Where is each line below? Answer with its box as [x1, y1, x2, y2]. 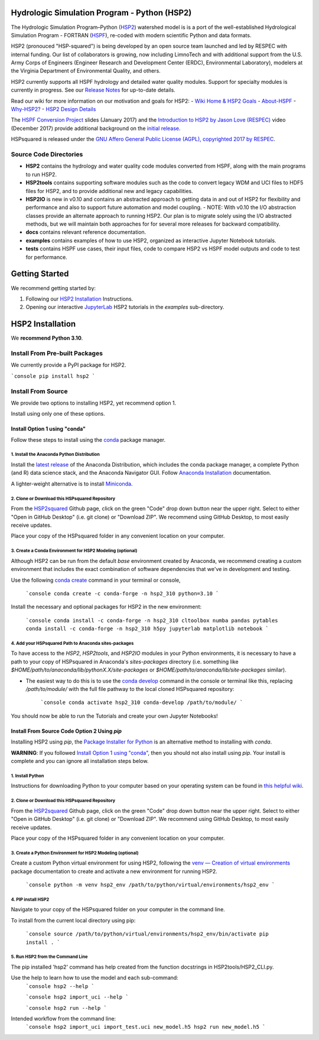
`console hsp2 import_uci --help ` [25, 994, 129, 1000]
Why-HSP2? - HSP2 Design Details [11, 106, 96, 113]
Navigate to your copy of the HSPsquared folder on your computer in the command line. [11, 906, 226, 913]
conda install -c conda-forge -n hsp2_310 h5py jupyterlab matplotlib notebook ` [25, 625, 269, 632]
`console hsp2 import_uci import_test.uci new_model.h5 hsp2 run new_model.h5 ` [25, 1023, 266, 1031]
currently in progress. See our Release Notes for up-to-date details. [11, 86, 175, 94]
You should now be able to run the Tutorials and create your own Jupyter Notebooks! [11, 712, 218, 719]
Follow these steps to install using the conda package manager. [11, 436, 165, 443]
